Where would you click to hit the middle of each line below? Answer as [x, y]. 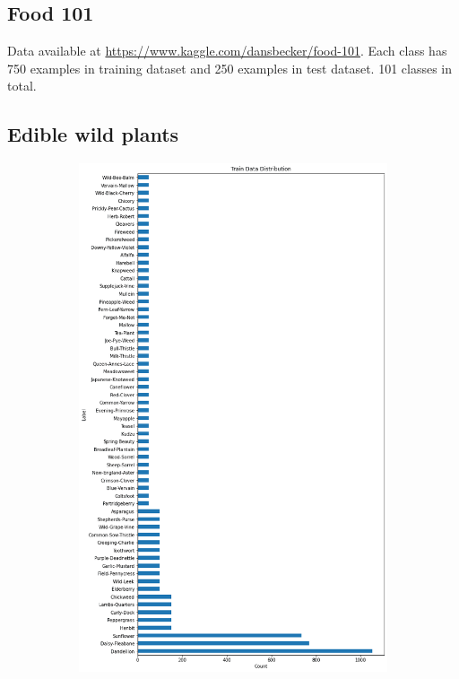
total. [22, 86]
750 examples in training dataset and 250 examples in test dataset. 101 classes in [230, 68]
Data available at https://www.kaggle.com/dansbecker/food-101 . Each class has [227, 51]
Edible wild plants [93, 134]
